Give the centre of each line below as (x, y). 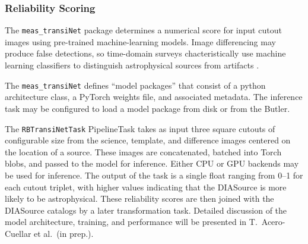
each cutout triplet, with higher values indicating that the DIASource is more (146, 187)
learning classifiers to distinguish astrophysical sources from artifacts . (132, 65)
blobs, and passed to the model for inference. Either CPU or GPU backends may (152, 163)
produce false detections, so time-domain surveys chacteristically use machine (145, 53)
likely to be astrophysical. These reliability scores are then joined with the (139, 198)
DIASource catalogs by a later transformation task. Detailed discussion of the (146, 210)
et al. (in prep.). (64, 233)
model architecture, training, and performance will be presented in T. (131, 222)
